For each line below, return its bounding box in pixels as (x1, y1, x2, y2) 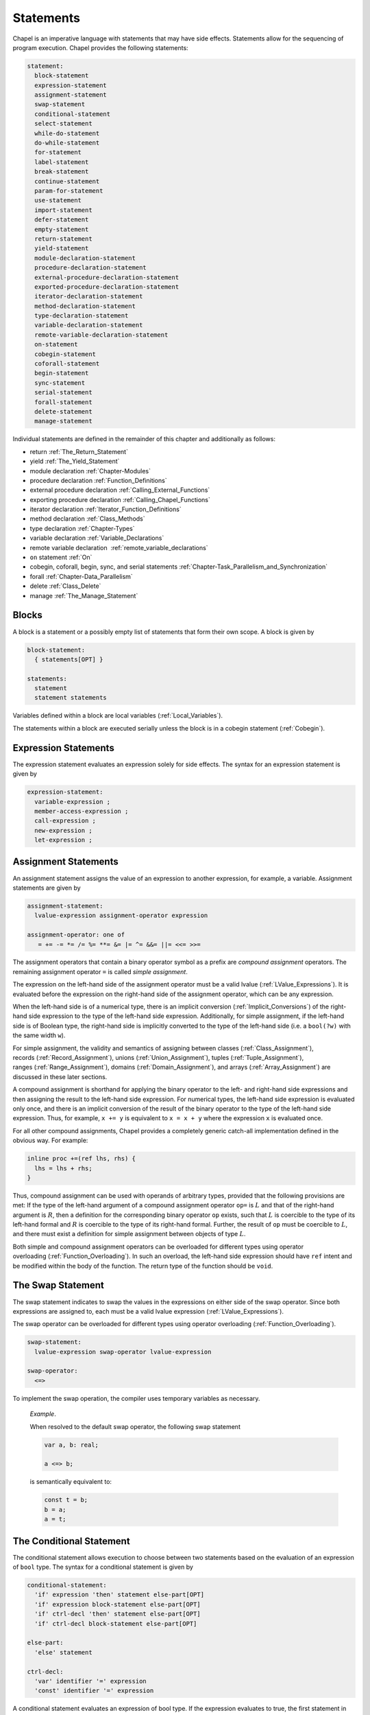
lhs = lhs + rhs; (34, 1164, 92, 1172)
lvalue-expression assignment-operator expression (34, 912, 208, 919)
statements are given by (12, 884, 82, 892)
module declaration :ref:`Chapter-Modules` (29, 466, 151, 475)
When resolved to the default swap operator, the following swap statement (29, 1422, 241, 1430)
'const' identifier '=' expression (34, 1687, 154, 1694)
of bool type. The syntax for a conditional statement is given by (12, 1563, 193, 1571)
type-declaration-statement (34, 312, 129, 320)
